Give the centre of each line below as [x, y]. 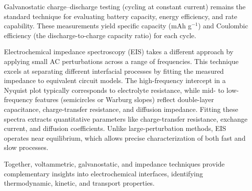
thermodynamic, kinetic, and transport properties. [80, 183]
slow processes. [26, 147]
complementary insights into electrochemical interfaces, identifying [103, 173]
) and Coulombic [223, 26]
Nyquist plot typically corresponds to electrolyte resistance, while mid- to [114, 90]
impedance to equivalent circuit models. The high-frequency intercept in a [115, 80]
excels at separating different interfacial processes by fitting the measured [114, 71]
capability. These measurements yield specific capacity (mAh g [98, 26]
